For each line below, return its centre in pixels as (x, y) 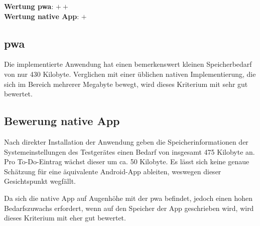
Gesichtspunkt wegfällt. (40, 181)
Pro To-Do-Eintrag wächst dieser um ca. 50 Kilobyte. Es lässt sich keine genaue (127, 161)
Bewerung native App (62, 121)
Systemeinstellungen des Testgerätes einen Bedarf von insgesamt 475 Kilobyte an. (129, 151)
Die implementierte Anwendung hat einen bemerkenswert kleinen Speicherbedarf (128, 64)
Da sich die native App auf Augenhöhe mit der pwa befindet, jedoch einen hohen (128, 198)
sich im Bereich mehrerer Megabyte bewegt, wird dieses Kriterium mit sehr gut (126, 84)
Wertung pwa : (29, 6)
